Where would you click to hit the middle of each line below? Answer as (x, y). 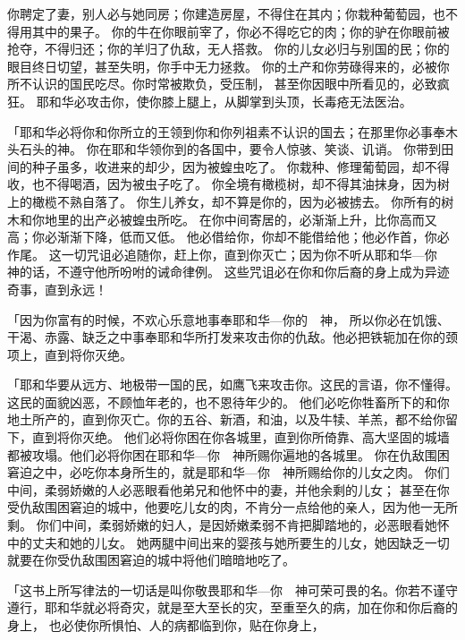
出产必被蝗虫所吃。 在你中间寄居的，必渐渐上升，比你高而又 (259, 219)
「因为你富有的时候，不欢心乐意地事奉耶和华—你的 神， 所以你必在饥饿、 (228, 319)
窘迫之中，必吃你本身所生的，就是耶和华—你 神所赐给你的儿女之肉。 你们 (228, 472)
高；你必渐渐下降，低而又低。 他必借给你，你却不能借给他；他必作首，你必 (228, 237)
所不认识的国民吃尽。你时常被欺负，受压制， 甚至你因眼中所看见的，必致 (222, 84)
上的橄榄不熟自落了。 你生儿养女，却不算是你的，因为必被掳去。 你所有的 (224, 201)
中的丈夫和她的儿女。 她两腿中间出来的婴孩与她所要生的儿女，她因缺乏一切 (228, 542)
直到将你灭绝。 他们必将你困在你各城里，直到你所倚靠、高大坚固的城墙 (241, 437)
